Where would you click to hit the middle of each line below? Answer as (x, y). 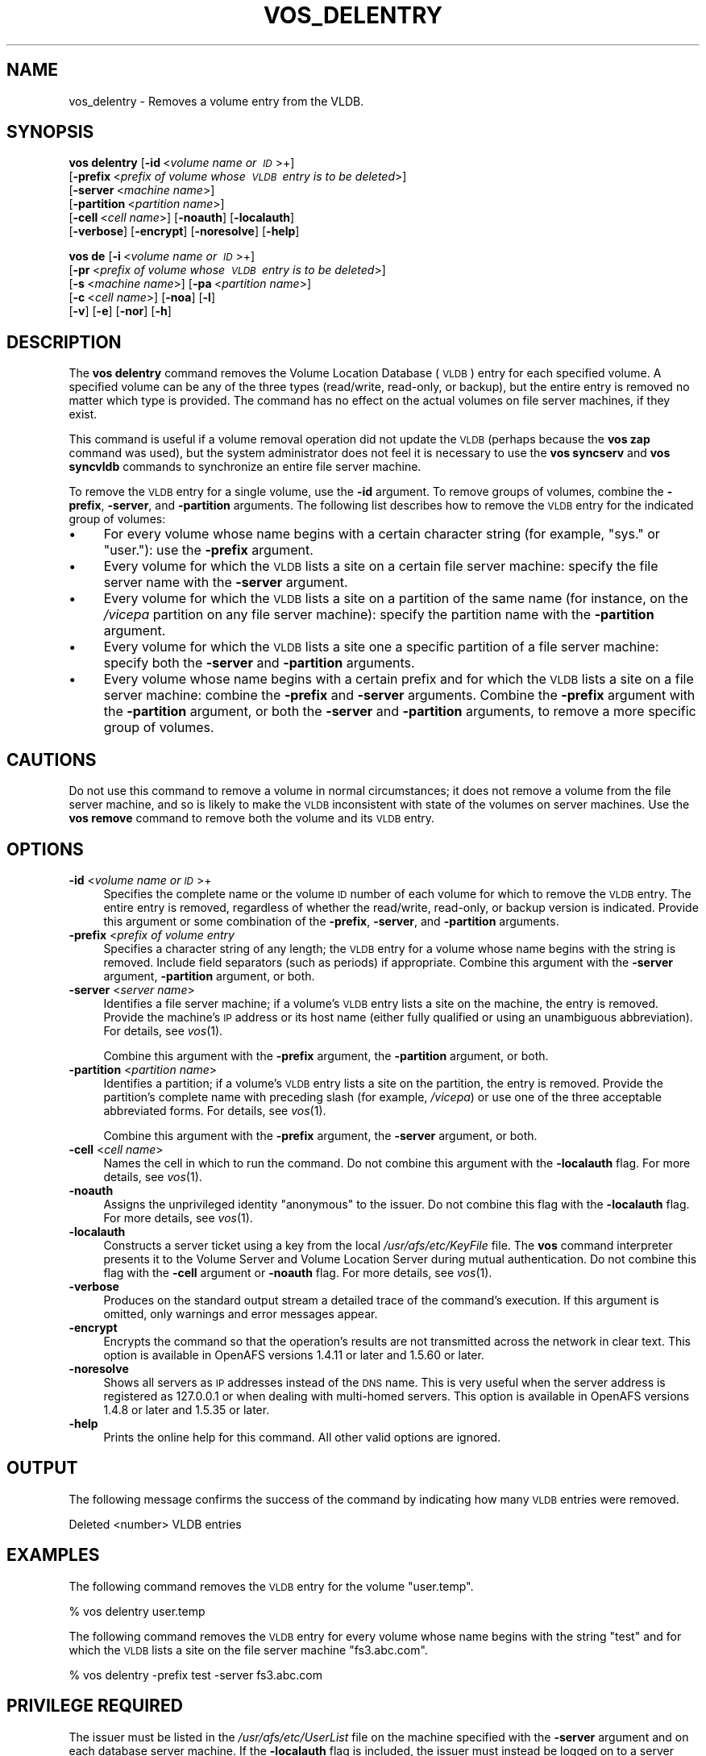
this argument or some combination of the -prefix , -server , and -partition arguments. (331, 921)
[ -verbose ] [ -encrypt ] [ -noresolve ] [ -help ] (184, 231)
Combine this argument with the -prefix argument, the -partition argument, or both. (326, 1055)
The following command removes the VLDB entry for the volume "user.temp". (271, 1586)
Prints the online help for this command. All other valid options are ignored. (302, 1437)
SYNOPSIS (50, 132)
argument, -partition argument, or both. (209, 976)
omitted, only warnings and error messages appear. (241, 1313)
